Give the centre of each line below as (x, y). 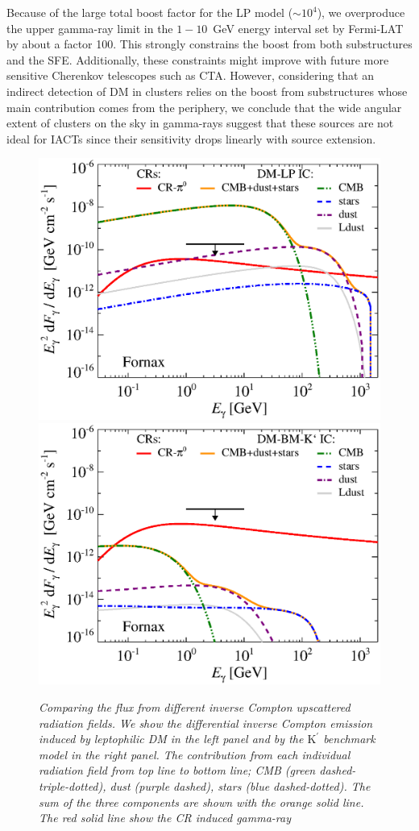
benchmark (349, 739)
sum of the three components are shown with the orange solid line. (201, 802)
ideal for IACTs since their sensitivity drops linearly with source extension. (191, 138)
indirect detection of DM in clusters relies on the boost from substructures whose (207, 91)
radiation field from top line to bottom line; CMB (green (177, 770)
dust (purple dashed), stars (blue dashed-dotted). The (240, 785)
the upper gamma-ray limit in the (90, 28)
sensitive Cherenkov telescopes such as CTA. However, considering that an (190, 75)
